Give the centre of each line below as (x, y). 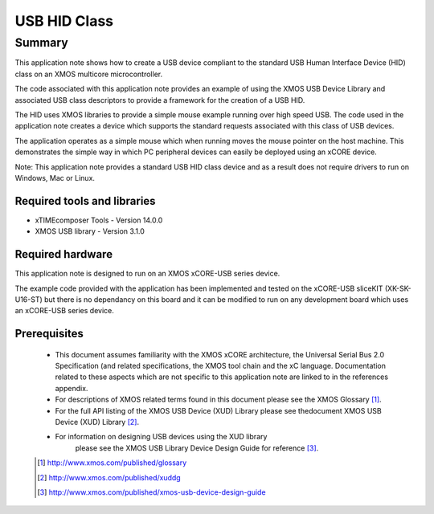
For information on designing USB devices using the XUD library (161, 437)
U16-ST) (29, 299)
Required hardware (63, 254)
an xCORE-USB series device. (64, 311)
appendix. (72, 388)
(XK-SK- (398, 288)
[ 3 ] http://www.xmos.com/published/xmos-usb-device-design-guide (151, 492)
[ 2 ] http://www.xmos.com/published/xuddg (109, 477)
